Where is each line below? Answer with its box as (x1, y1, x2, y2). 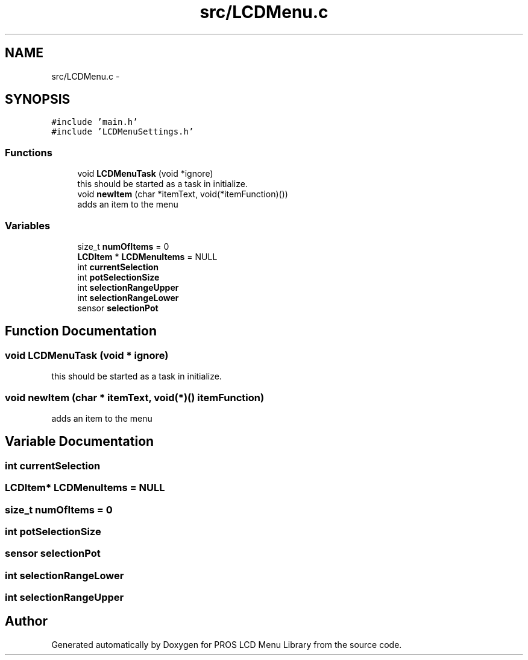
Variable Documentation (5, 434, 154, 449)
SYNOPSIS (5, 92, 71, 107)
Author (5, 614, 48, 629)
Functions (5, 146, 52, 159)
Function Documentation (5, 323, 157, 339)
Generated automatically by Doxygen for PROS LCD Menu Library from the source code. (51, 639, 402, 650)
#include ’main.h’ (51, 117, 138, 127)
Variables (5, 219, 51, 232)
